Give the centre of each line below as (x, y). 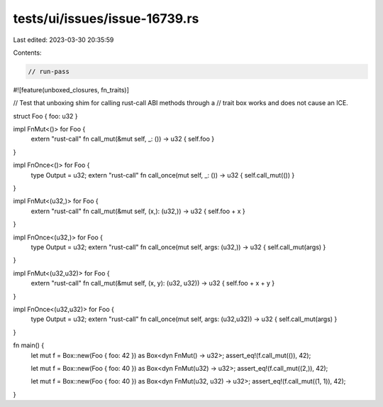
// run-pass (49, 71)
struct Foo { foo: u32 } (45, 116)
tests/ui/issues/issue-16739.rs (106, 18)
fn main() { (29, 345)
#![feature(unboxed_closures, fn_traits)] (71, 89)
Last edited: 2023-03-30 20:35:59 (63, 40)
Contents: (27, 53)
